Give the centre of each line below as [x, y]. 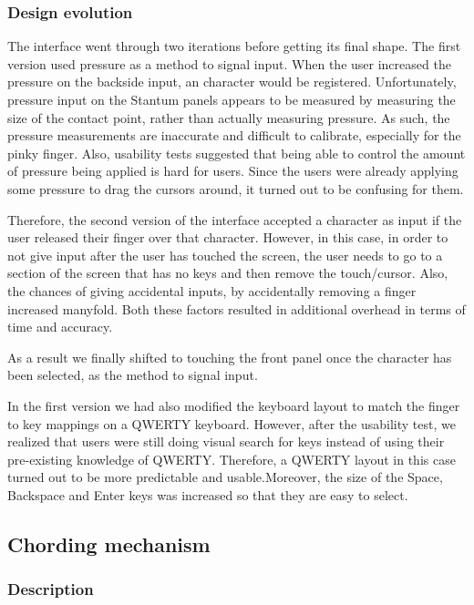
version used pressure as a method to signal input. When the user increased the [229, 63]
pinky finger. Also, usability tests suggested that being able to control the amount [237, 153]
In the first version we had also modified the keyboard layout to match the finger [234, 405]
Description [51, 589]
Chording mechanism [109, 543]
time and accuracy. [60, 327]
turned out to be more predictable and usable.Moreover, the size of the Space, [225, 477]
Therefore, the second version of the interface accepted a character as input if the [235, 219]
